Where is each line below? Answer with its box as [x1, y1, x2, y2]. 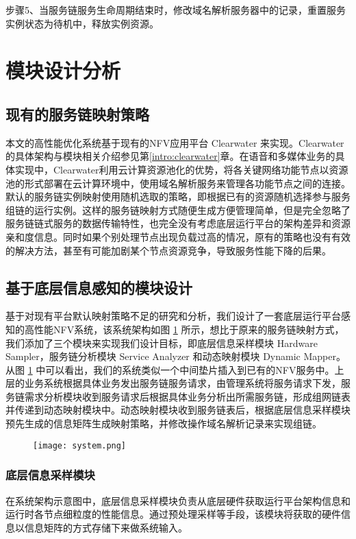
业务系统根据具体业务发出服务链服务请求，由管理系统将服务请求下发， [24, 376, 341, 390]
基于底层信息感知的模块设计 [5, 276, 192, 298]
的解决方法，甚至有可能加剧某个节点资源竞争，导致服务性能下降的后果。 [5, 243, 331, 257]
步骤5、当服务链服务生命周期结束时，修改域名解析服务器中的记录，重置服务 [5, 3, 346, 16]
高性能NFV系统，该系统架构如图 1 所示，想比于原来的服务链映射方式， [24, 322, 344, 336]
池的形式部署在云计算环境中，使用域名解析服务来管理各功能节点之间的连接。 [5, 176, 351, 190]
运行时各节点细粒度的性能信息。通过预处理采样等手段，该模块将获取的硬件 [5, 507, 341, 521]
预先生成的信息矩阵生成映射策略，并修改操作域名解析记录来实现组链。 [5, 416, 322, 431]
